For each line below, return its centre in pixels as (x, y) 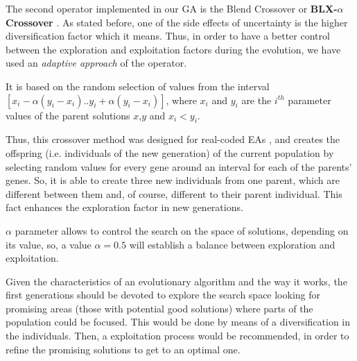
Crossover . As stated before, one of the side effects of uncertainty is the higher (177, 22)
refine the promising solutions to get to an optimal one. (123, 349)
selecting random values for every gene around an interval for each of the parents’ (179, 166)
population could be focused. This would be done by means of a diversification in (178, 322)
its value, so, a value (49, 244)
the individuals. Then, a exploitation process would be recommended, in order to (177, 336)
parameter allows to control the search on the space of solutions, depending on (182, 230)
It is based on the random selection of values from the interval (138, 86)
